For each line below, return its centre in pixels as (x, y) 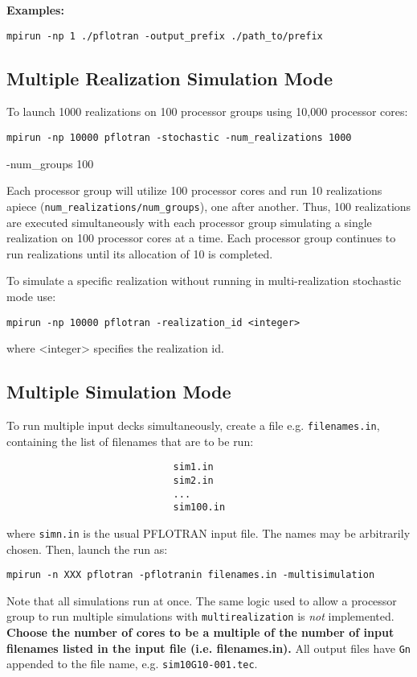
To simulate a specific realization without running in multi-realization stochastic (204, 281)
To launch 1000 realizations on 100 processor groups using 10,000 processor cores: (207, 111)
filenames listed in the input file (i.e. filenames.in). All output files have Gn (208, 648)
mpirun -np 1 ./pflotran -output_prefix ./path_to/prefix (165, 36)
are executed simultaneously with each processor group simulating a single (189, 222)
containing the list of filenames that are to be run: (130, 441)
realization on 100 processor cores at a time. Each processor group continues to (201, 238)
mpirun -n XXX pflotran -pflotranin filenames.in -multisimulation (191, 575)
